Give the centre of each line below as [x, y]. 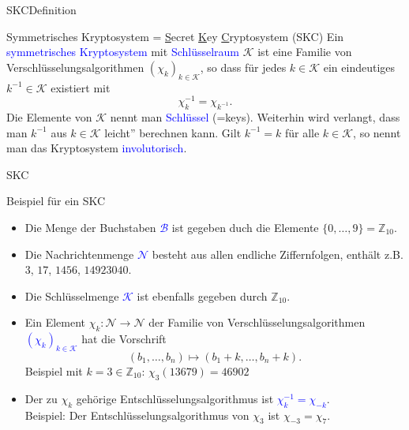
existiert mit [81, 87]
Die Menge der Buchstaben [90, 228]
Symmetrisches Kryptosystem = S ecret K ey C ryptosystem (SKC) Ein [175, 36]
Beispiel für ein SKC [56, 201]
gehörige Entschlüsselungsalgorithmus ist [175, 398]
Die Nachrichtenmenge [79, 254]
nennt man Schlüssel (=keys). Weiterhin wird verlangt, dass [255, 117]
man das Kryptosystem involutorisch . [97, 148]
